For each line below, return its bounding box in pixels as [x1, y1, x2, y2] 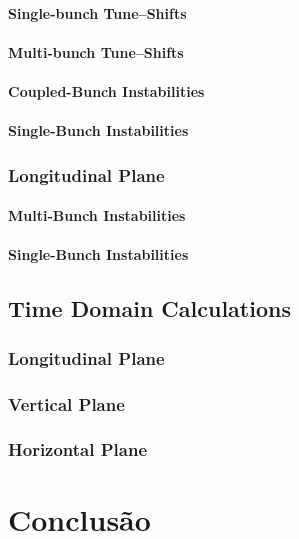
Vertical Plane [8, 391, 125, 416]
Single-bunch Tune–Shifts [8, 2, 187, 23]
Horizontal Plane [8, 437, 148, 462]
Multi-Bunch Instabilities [8, 205, 186, 226]
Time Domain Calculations [8, 293, 291, 324]
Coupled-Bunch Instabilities [8, 80, 205, 101]
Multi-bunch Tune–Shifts [8, 41, 184, 62]
